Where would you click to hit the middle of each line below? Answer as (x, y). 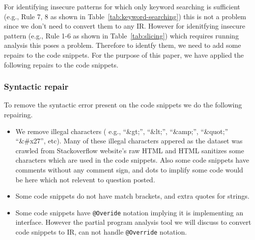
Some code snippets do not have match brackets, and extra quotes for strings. (132, 196)
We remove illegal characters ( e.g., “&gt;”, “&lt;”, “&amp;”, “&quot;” (122, 131)
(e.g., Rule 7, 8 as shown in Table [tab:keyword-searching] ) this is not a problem (125, 16)
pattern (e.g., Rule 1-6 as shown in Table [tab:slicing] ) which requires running (121, 35)
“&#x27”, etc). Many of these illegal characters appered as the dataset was (129, 141)
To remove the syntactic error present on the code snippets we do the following (123, 105)
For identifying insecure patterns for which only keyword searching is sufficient (122, 6)
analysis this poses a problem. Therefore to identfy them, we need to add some (123, 45)
